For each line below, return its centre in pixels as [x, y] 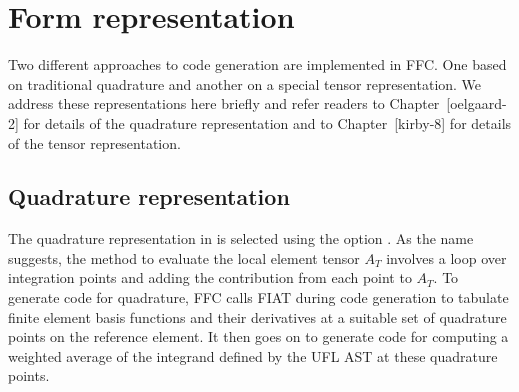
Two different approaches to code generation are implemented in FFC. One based [257, 64]
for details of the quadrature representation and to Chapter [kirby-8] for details [267, 122]
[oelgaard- [476, 103]
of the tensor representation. [94, 142]
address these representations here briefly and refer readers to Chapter [224, 103]
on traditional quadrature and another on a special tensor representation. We [245, 83]
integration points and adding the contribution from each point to [210, 277]
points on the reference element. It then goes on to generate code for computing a [258, 336]
